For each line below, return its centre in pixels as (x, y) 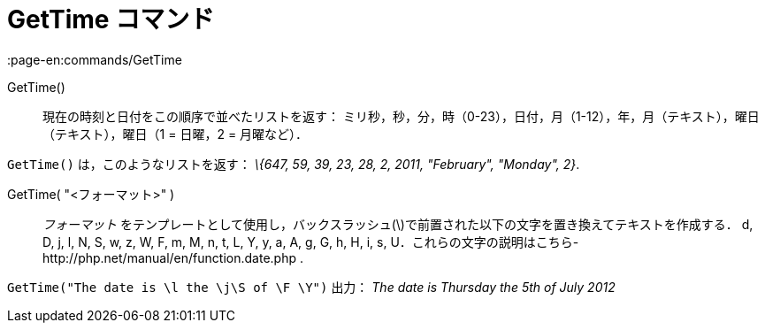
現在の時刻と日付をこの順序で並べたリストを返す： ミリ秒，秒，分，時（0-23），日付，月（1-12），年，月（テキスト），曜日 (401, 116)
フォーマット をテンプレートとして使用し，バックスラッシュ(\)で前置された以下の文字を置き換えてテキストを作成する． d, (398, 224)
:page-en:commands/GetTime (95, 59)
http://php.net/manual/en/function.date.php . (173, 257)
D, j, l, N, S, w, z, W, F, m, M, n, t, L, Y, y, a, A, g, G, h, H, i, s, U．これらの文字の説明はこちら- (311, 242)
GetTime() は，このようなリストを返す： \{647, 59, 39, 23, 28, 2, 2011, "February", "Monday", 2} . (294, 164)
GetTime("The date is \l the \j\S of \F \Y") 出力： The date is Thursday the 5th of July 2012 (311, 287)
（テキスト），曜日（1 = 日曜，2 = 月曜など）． (176, 134)
